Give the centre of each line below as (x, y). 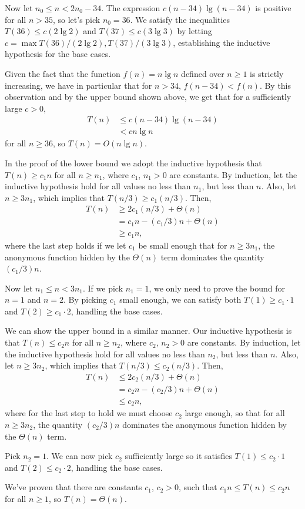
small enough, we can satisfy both (180, 299)
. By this (275, 85)
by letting (195, 31)
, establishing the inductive (222, 42)
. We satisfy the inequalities (180, 19)
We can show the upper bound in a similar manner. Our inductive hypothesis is (148, 331)
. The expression (131, 8)
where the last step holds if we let (66, 245)
